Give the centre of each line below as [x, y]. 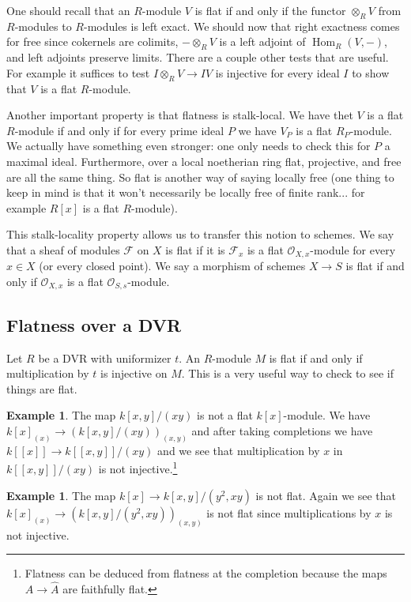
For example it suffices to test [78, 72]
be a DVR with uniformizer [105, 357]
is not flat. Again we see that [326, 495]
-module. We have [327, 415]
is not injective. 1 [138, 468]
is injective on [134, 373]
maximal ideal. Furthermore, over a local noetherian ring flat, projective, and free [204, 161]
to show [371, 72]
